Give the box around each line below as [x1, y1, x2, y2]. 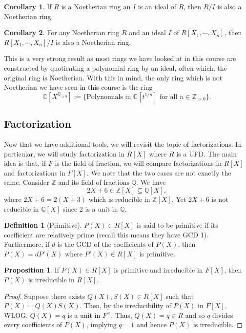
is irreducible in [28, 274, 75, 285]
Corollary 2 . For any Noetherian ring [4, 27, 120, 38]
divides [212, 310, 233, 320]
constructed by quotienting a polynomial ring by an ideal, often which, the [4, 62, 227, 73]
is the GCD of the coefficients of [57, 239, 154, 249]
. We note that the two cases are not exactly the [86, 167, 231, 177]
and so [185, 310, 205, 320]
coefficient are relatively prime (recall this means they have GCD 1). [4, 229, 208, 239]
